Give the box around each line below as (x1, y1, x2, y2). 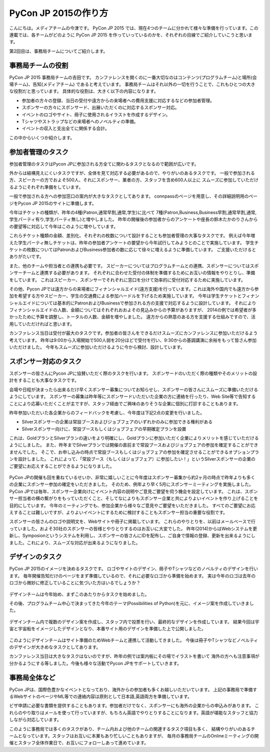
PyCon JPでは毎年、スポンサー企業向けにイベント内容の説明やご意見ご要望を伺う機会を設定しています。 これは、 (9, 488, 245, 494)
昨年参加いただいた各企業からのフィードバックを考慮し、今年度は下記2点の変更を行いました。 (9, 409, 205, 415)
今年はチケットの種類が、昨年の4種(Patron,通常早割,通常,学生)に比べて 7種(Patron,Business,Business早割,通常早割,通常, (9, 209, 257, 215)
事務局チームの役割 (9, 61, 68, 69)
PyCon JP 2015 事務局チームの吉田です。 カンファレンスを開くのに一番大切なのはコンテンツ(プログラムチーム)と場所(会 (9, 74, 257, 80)
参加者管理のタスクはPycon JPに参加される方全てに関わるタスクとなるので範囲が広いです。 (9, 160, 199, 167)
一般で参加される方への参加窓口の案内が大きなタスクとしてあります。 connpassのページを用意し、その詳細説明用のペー (9, 193, 257, 199)
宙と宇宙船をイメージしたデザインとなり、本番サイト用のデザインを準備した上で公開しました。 (9, 625, 206, 632)
